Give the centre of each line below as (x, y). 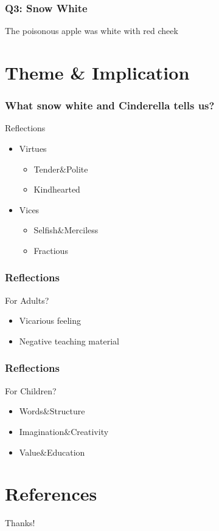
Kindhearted (57, 189)
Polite (77, 169)
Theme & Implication (97, 72)
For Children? (31, 390)
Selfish (46, 230)
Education (66, 452)
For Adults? (27, 300)
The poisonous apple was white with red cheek (92, 31)
